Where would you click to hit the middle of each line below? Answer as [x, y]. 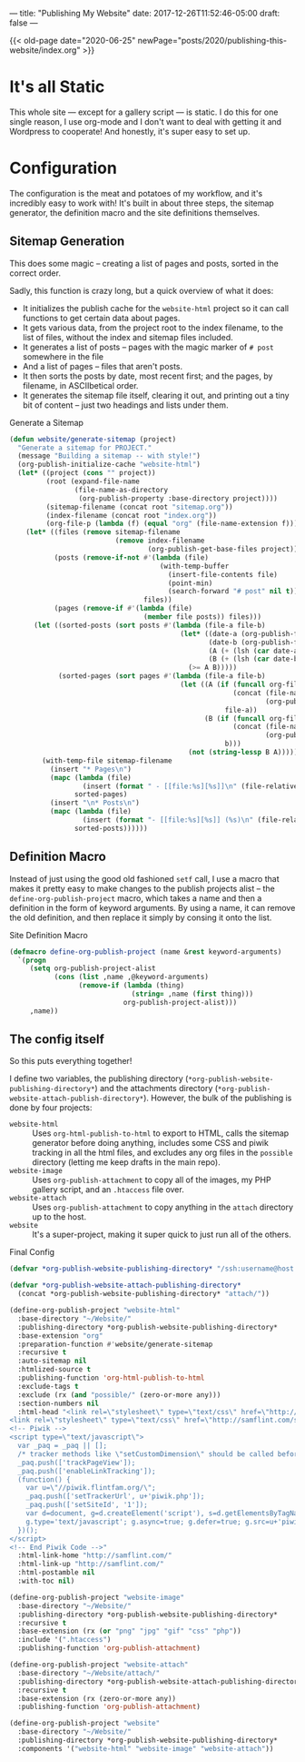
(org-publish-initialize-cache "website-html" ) [109, 465]
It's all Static [57, 87]
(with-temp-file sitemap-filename [107, 760]
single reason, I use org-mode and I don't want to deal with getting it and [146, 121]
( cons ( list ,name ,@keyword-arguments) [131, 977]
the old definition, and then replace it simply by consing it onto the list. [141, 917]
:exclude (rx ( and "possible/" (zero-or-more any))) [119, 1395]
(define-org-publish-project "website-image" [97, 1597]
